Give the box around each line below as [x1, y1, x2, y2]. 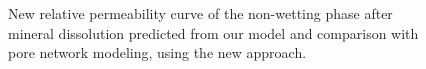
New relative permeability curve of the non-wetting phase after [8, 3, 393, 23]
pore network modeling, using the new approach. [8, 42, 307, 63]
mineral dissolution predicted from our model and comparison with [8, 22, 419, 43]
